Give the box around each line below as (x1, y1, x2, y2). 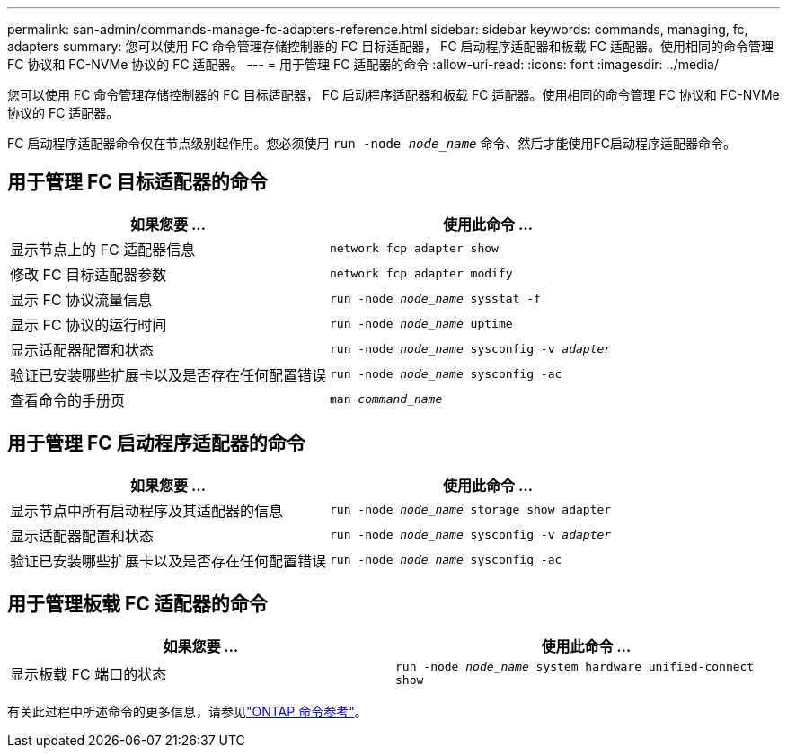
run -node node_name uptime (330, 317, 513, 331)
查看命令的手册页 (10, 391, 126, 409)
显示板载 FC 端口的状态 (10, 664, 167, 683)
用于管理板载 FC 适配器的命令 (7, 593, 268, 616)
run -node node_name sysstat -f (330, 292, 541, 306)
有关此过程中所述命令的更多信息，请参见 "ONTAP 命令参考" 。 (7, 703, 367, 719)
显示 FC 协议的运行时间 (10, 315, 167, 334)
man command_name (330, 392, 443, 407)
